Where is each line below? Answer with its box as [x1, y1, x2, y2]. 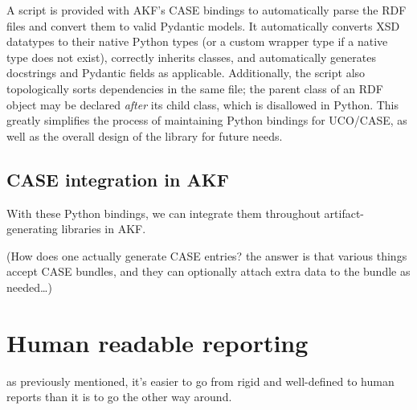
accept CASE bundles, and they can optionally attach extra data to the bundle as [6, 263, 411, 280]
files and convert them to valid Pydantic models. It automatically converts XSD [6, 17, 400, 34]
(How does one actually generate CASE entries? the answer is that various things [6, 247, 407, 264]
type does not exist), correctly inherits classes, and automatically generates [6, 48, 376, 65]
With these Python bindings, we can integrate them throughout [6, 204, 321, 221]
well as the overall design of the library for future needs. [6, 127, 283, 144]
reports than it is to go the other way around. [6, 388, 232, 405]
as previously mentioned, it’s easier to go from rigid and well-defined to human [6, 372, 395, 389]
